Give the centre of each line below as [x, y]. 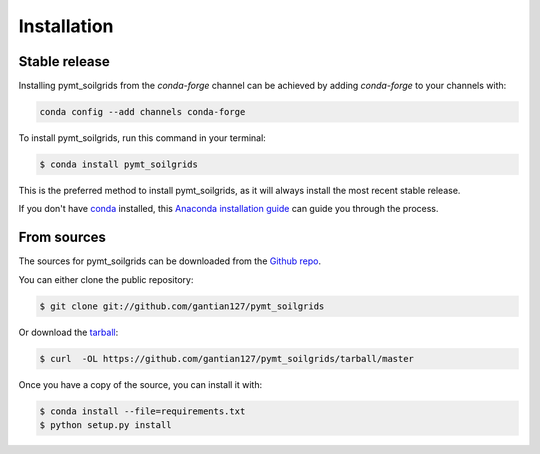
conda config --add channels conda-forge [142, 112]
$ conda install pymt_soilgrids [119, 164]
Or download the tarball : [68, 332]
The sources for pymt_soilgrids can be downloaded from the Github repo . [170, 261]
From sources [62, 237]
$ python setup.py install [105, 425]
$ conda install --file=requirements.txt [142, 411]
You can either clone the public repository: [106, 279]
